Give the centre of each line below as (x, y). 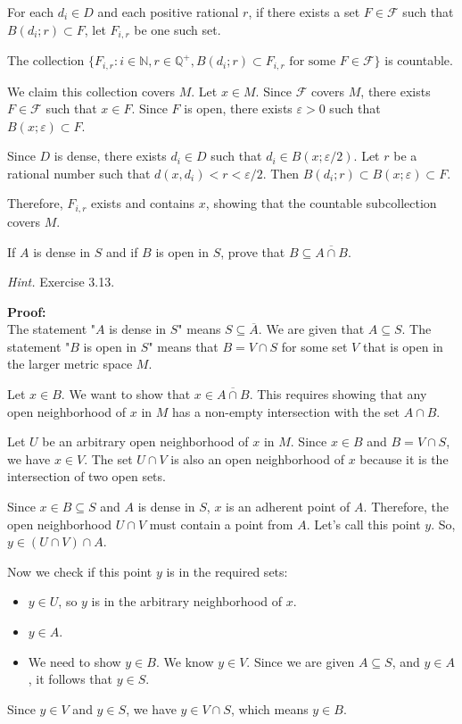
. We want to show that (126, 394)
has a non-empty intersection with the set (286, 411)
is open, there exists (238, 108)
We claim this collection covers (91, 91)
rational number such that (79, 173)
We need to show (74, 661)
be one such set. (177, 29)
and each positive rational (168, 12)
